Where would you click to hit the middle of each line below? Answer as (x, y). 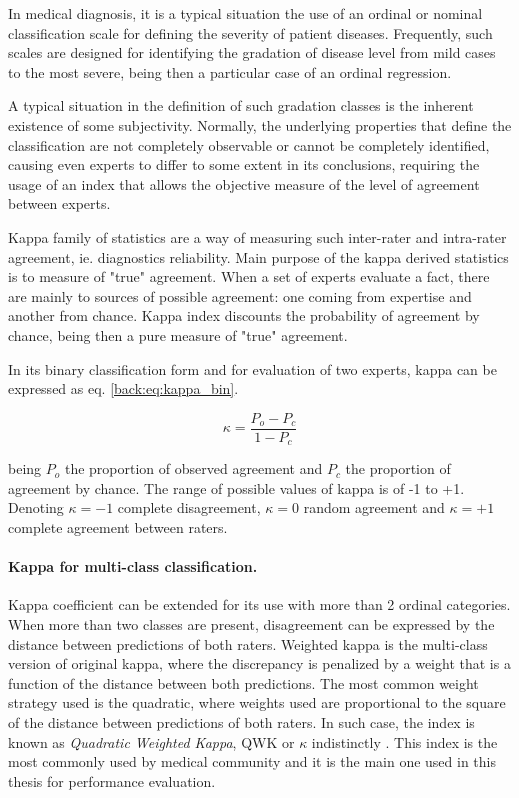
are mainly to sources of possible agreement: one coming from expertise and (240, 295)
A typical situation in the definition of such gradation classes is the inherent (241, 105)
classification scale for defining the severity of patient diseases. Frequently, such (250, 32)
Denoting (36, 507)
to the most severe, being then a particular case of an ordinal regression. (230, 71)
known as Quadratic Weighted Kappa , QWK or (151, 741)
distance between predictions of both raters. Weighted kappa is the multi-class (248, 643)
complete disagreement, (189, 507)
